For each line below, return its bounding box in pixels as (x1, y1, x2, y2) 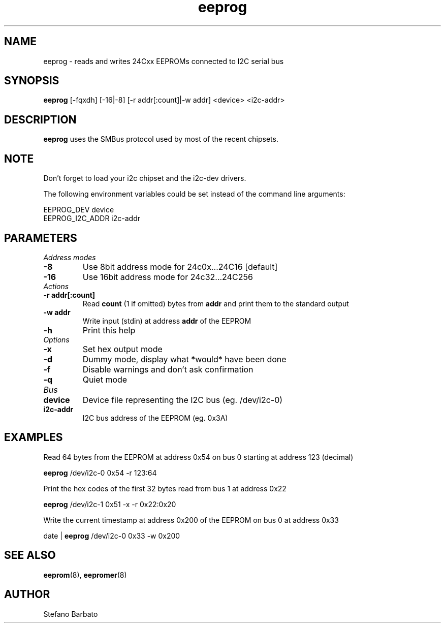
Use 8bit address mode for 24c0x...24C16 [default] (82, 261, 278, 272)
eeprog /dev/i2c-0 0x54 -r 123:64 (43, 468, 157, 477)
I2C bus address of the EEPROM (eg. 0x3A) (82, 413, 228, 422)
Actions (43, 281, 69, 291)
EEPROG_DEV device (43, 205, 114, 214)
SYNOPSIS (4, 74, 59, 87)
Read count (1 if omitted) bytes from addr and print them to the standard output (82, 299, 349, 308)
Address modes (43, 253, 96, 262)
